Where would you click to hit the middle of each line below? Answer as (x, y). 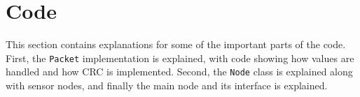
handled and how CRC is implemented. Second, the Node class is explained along (179, 72)
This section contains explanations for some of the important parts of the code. (176, 44)
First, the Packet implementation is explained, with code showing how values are (180, 58)
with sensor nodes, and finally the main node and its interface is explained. (167, 85)
